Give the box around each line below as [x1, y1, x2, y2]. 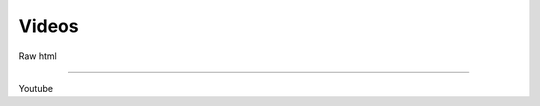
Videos [18, 15, 79, 37]
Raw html [18, 50, 57, 62]
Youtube [18, 82, 54, 94]
